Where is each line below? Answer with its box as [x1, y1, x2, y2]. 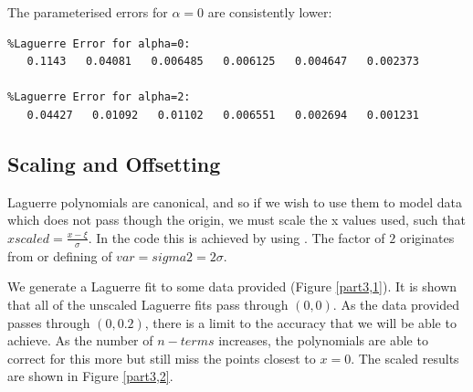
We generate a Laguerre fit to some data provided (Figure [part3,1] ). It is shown [7, 277, 457, 296]
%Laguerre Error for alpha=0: [7, 37, 191, 50]
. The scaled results [351, 348, 459, 367]
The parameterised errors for [7, 3, 168, 21]
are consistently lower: [207, 3, 332, 21]
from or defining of [7, 246, 112, 265]
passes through [7, 313, 90, 332]
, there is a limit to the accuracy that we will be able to [144, 313, 457, 332]
